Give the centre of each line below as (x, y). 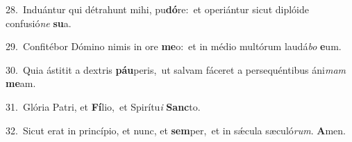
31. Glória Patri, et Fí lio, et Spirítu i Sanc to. (103, 106)
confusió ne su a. (39, 23)
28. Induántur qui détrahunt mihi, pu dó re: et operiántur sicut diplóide (158, 9)
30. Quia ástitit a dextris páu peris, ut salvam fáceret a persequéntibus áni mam (176, 69)
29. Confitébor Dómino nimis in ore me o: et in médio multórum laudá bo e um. (174, 46)
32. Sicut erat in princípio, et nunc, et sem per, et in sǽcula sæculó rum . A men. (176, 130)
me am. (21, 83)
